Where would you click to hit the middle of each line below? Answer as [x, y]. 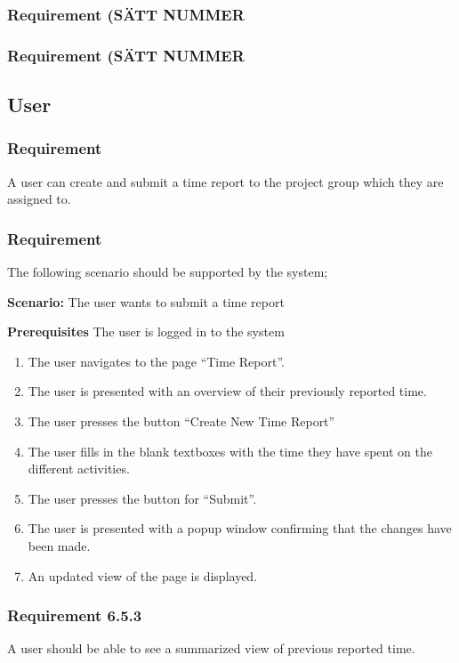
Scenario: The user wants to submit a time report [146, 301]
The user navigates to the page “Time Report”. [156, 361]
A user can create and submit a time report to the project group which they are [225, 181]
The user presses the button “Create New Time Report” [181, 421]
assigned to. [39, 199]
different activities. [79, 469]
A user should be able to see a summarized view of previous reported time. [211, 648]
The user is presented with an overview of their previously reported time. [227, 391]
